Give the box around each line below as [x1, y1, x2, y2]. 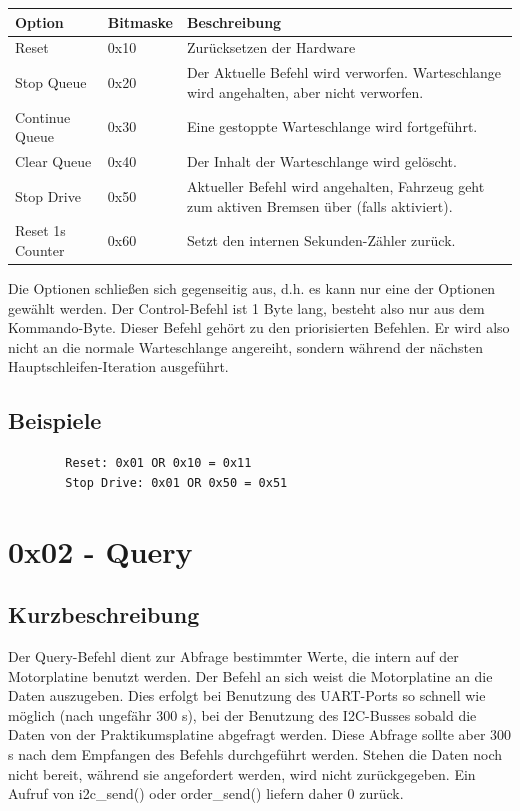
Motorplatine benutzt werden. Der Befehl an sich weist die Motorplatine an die [8, 665, 493, 686]
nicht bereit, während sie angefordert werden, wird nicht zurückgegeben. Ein [8, 763, 476, 784]
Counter [15, 239, 65, 260]
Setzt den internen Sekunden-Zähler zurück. [186, 230, 456, 251]
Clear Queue [15, 151, 92, 172]
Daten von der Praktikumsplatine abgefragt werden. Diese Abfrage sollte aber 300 [8, 724, 512, 745]
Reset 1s [15, 220, 66, 241]
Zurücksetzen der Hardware [186, 37, 356, 58]
